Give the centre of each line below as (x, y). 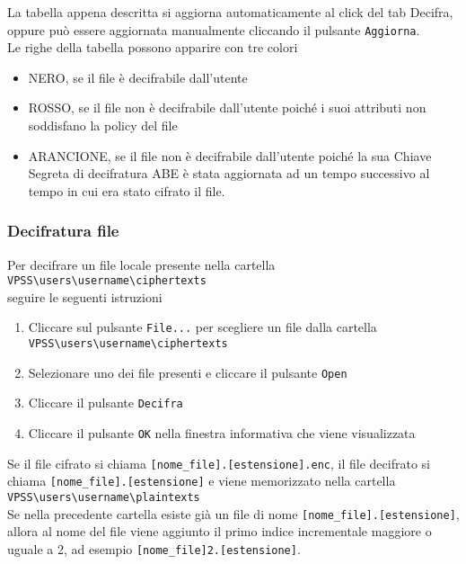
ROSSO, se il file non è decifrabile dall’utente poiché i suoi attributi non (227, 107)
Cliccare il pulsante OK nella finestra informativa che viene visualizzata (222, 433)
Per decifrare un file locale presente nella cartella (141, 264)
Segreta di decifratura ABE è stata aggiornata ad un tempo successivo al (229, 173)
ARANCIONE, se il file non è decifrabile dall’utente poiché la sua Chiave (230, 155)
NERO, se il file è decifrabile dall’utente (138, 77)
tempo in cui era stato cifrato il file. (127, 190)
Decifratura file (63, 231)
